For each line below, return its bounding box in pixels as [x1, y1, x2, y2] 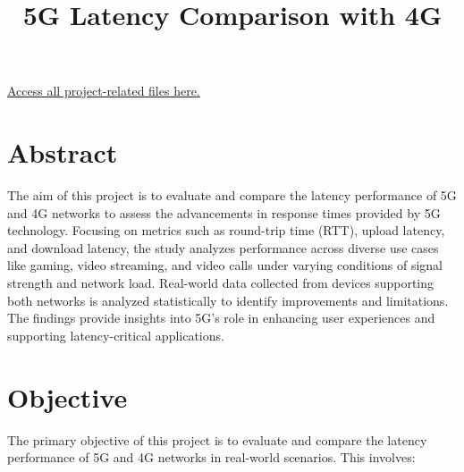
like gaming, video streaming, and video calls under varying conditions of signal [7, 256, 443, 274]
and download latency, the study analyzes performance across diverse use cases [7, 238, 439, 257]
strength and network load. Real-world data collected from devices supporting [7, 274, 434, 292]
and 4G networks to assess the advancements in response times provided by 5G [7, 203, 441, 222]
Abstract [7, 134, 118, 171]
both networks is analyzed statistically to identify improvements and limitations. [7, 291, 449, 309]
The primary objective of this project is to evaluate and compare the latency [7, 430, 427, 449]
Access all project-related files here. [7, 81, 200, 100]
